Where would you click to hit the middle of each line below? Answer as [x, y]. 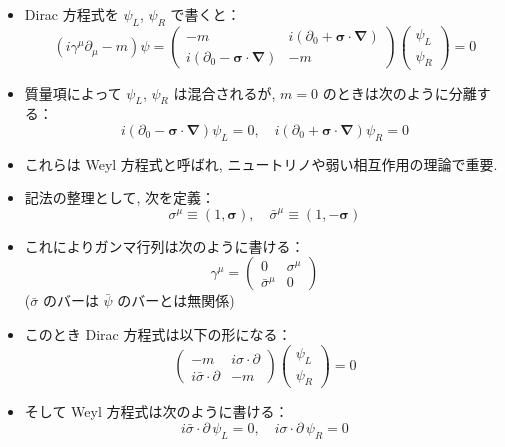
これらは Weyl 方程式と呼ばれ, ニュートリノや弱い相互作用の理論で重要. [261, 163]
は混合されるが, [224, 92]
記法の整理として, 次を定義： [119, 197]
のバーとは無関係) [176, 300]
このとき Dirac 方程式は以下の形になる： [158, 334]
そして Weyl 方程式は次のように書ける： [156, 411]
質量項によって [73, 92]
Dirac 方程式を [71, 14]
